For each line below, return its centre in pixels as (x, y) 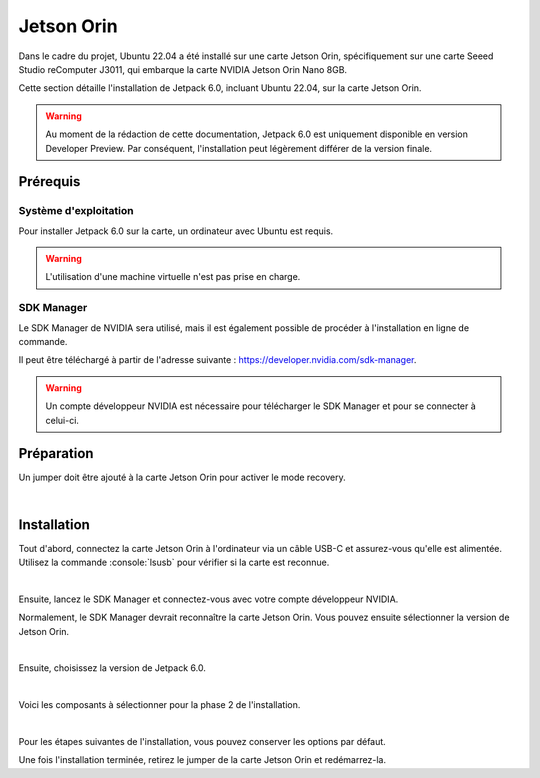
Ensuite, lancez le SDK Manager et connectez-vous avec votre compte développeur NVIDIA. (208, 599)
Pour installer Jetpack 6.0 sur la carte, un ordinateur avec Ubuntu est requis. (176, 231)
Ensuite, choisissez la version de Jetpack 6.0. (112, 668)
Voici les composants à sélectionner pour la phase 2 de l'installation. (159, 705)
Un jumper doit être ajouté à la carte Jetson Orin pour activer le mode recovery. (182, 477)
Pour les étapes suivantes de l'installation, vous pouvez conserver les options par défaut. (202, 742)
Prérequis (49, 181)
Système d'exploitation (76, 211)
